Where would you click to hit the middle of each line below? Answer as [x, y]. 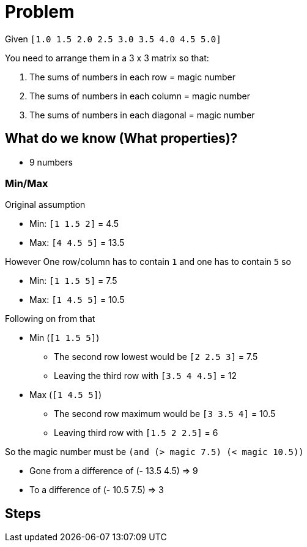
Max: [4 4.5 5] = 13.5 [77, 243]
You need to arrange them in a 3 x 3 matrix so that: [107, 58]
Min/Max [27, 183]
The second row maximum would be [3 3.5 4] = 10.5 [165, 414]
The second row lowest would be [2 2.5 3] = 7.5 [156, 357]
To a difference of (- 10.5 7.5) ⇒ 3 [97, 490]
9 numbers [51, 162]
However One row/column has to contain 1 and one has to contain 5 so [148, 262]
